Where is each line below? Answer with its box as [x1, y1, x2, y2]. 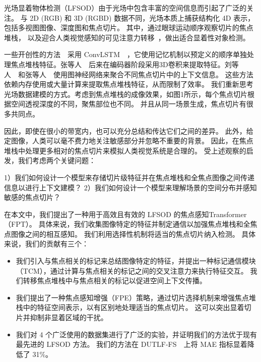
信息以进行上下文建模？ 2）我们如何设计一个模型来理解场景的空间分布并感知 [4, 182, 257, 192]
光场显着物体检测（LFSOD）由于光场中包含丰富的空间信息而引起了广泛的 [4, 3, 247, 13]
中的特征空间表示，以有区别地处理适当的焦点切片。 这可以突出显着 [23, 302, 244, 313]
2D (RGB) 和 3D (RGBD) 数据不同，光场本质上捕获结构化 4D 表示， [30, 12, 255, 23]
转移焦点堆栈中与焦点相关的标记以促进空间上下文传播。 [23, 275, 207, 286]
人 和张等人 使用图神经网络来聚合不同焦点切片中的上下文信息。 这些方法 [4, 69, 253, 79]
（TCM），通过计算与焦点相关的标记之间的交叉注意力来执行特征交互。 [16, 265, 248, 276]
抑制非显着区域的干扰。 [30, 312, 108, 323]
